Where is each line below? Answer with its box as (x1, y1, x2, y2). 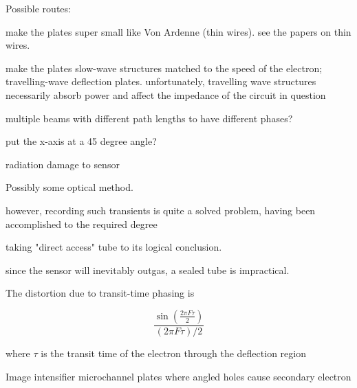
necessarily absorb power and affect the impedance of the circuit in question (6, 87, 326, 102)
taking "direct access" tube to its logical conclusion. (6, 240, 222, 254)
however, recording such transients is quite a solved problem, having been (6, 203, 316, 217)
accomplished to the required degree (6, 216, 158, 231)
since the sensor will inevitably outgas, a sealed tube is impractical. (6, 262, 290, 277)
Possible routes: (6, 1, 71, 15)
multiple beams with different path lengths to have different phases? (6, 111, 293, 125)
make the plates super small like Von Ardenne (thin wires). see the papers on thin (6, 24, 351, 38)
